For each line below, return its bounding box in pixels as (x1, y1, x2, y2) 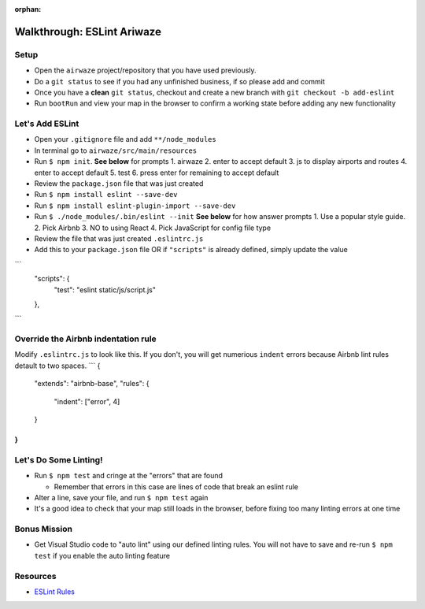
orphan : (14, 5, 42, 13)
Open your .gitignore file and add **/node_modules (34, 135, 216, 144)
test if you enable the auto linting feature (34, 551, 171, 560)
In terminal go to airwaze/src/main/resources (34, 146, 198, 155)
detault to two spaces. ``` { (14, 361, 101, 370)
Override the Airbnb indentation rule (14, 333, 157, 344)
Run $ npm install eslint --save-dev (34, 190, 178, 199)
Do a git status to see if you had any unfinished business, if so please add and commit (34, 76, 326, 86)
